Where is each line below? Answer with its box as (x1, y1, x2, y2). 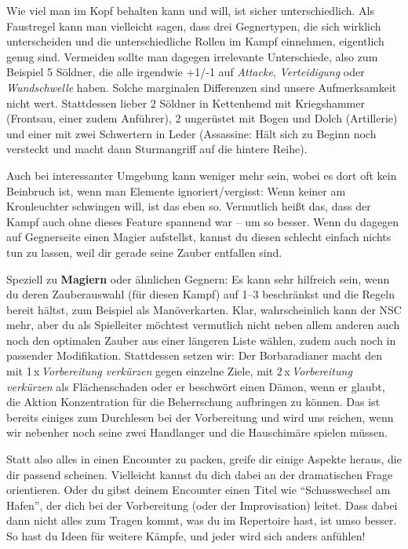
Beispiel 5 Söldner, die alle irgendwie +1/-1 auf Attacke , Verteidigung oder (6, 64, 365, 80)
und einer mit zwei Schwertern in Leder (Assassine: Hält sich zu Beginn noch (6, 125, 377, 141)
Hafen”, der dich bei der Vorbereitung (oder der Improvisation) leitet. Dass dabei (6, 496, 398, 513)
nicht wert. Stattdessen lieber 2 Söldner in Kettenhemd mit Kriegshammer (6, 94, 365, 111)
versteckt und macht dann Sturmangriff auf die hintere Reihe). (6, 141, 308, 157)
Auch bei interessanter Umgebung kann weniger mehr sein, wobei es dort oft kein (6, 167, 397, 183)
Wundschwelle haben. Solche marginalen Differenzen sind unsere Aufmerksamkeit (6, 79, 397, 95)
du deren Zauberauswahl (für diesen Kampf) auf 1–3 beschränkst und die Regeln (6, 286, 395, 302)
